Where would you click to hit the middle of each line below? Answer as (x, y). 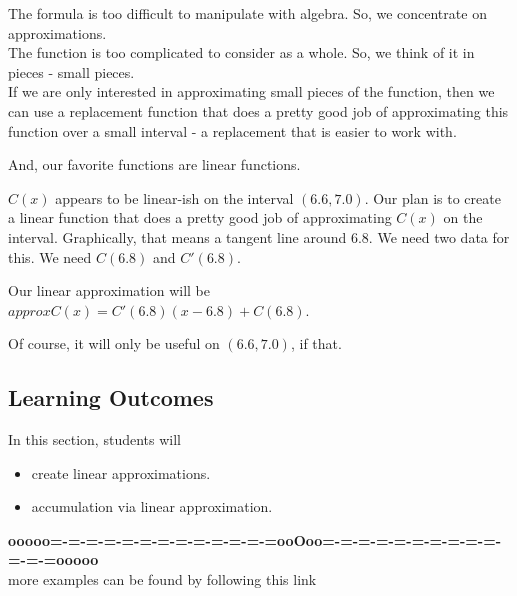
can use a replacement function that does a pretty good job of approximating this (258, 110)
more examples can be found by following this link (162, 579)
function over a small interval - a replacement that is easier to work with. (232, 130)
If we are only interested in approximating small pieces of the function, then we (251, 91)
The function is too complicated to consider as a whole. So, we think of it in (241, 52)
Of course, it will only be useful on (114, 343)
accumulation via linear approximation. (152, 506)
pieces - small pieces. (71, 71)
